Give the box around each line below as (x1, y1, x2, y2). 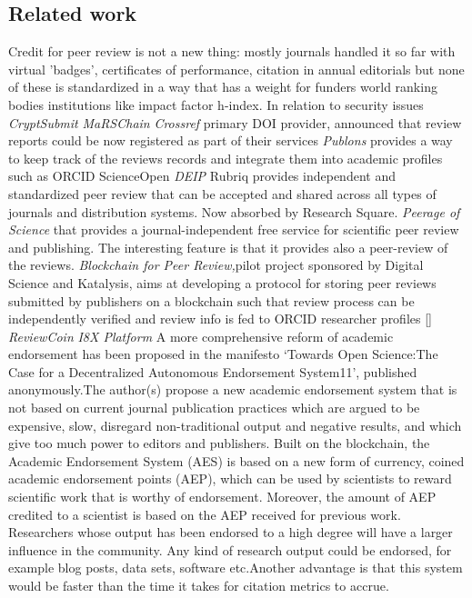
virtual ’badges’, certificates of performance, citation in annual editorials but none (8, 59, 465, 78)
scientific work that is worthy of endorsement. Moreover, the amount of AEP (8, 487, 437, 506)
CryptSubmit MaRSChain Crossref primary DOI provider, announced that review (8, 113, 462, 132)
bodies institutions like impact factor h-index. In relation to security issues (8, 95, 424, 114)
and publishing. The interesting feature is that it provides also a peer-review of (8, 237, 448, 256)
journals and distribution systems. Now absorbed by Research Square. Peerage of (8, 202, 460, 221)
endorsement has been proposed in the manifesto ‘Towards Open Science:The (8, 344, 438, 364)
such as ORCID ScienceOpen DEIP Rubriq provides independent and (8, 166, 396, 185)
